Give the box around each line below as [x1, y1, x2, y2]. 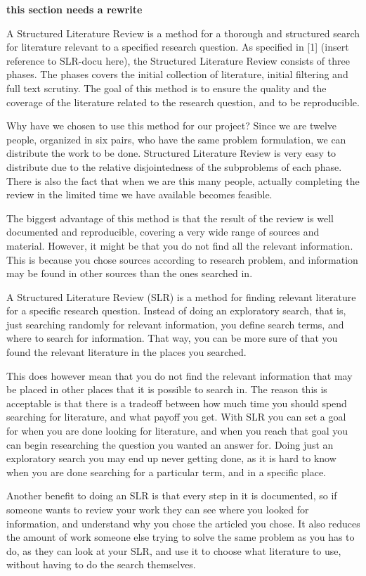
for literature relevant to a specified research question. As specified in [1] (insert [6, 39, 349, 54]
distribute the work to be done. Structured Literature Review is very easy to [6, 146, 336, 160]
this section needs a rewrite [6, 2, 143, 16]
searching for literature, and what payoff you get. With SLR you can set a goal [6, 409, 346, 424]
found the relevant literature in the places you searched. [6, 345, 247, 359]
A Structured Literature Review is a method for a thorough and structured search [6, 25, 360, 40]
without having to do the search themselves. [6, 557, 196, 572]
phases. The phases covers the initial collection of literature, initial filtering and [6, 67, 348, 82]
